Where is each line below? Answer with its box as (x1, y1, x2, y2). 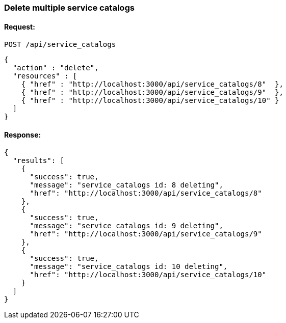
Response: (4, 130, 41, 139)
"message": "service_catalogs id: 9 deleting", (30, 222, 223, 230)
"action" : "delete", (12, 64, 99, 72)
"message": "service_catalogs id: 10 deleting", (30, 262, 228, 271)
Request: (4, 22, 35, 31)
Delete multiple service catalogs (4, 3, 135, 13)
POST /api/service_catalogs (4, 40, 116, 49)
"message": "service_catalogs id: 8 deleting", (30, 181, 223, 190)
